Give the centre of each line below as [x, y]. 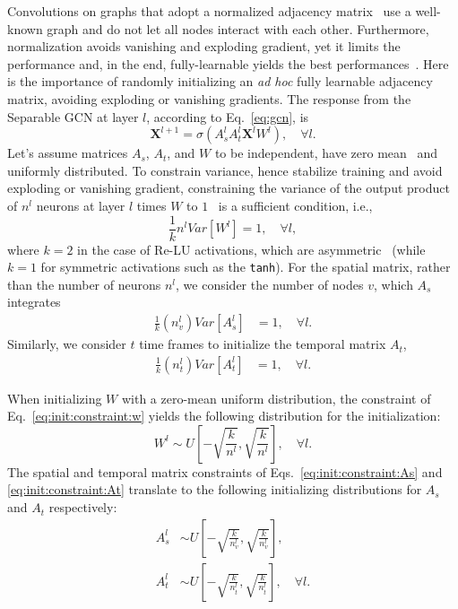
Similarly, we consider [67, 344]
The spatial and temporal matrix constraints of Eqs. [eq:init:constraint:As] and [225, 471]
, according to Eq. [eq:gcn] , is [228, 116]
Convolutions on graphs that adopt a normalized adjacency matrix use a [209, 11]
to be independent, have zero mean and [326, 153]
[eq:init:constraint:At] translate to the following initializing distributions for [215, 489]
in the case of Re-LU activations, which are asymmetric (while [251, 249]
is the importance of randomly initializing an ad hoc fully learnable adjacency [220, 81]
